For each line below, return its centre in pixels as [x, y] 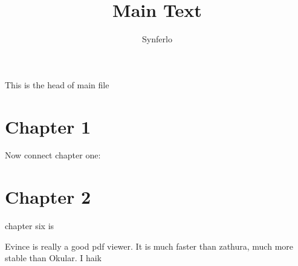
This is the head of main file [57, 84]
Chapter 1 [48, 126]
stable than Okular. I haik [53, 258]
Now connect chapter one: [53, 155]
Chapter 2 [48, 197]
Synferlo [157, 39]
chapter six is [30, 226]
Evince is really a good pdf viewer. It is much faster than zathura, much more [149, 246]
